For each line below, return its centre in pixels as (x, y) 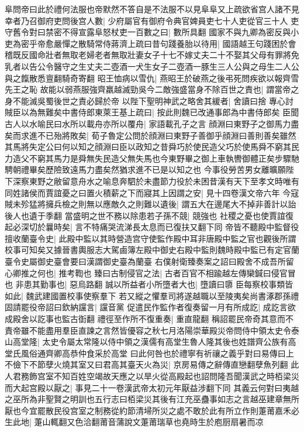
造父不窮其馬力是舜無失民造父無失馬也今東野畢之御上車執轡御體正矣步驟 (152, 158)
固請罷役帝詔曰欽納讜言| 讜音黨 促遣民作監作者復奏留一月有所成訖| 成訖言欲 (150, 307)
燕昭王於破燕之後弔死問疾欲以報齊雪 (229, 78)
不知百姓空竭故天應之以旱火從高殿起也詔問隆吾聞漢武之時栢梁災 (176, 376)
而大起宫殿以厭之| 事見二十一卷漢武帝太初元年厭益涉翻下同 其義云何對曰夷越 (152, 387)
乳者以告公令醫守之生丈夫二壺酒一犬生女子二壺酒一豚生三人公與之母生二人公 (152, 66)
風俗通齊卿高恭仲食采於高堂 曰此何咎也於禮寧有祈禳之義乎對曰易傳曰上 (157, 353)
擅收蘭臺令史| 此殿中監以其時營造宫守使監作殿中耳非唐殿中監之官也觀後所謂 (151, 238)
